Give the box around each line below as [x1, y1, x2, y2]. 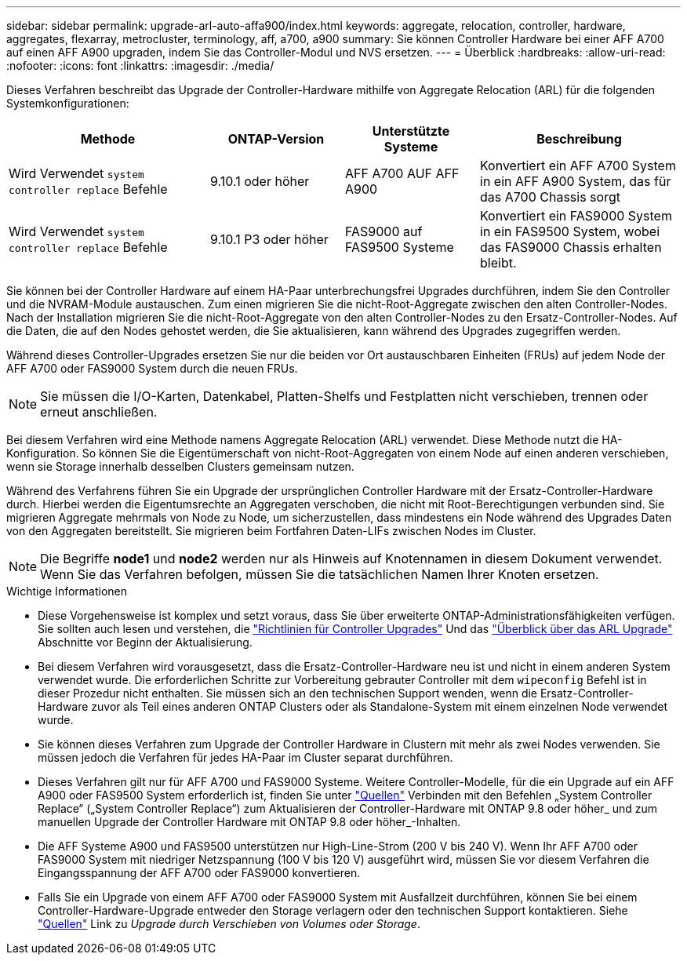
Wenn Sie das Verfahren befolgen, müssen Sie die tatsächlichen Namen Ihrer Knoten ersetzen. [40, 566, 599, 582]
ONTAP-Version [227, 131, 325, 147]
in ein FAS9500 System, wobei [480, 224, 660, 239]
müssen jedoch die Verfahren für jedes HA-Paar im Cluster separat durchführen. [38, 751, 453, 764]
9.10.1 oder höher [210, 173, 310, 189]
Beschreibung [536, 131, 622, 147]
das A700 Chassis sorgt [480, 189, 620, 205]
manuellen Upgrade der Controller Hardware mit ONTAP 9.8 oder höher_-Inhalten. [38, 815, 461, 828]
